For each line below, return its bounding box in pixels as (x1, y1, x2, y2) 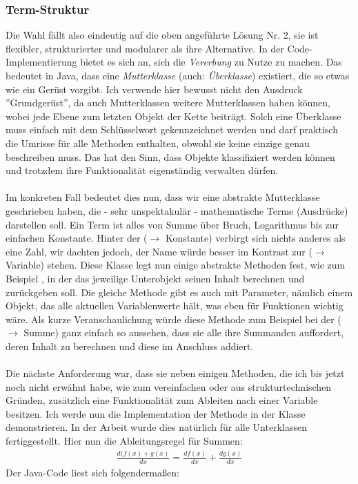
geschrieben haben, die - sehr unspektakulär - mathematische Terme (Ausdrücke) (6, 203, 348, 217)
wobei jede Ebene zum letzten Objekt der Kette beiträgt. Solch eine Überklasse (6, 108, 341, 123)
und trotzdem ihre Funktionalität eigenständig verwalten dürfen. (6, 163, 279, 177)
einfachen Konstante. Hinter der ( (6, 231, 148, 245)
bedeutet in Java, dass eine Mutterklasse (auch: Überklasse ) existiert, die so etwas (6, 68, 350, 82)
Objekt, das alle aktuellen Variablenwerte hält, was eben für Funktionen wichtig (6, 298, 344, 313)
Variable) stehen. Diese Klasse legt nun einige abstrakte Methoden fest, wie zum (6, 258, 346, 272)
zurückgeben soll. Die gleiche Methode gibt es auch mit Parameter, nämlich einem (6, 284, 353, 299)
